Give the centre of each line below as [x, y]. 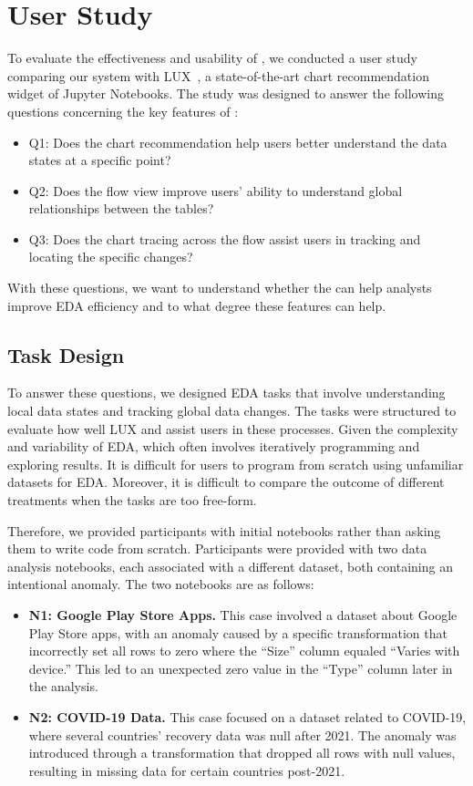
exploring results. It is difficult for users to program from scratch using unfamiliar [236, 464]
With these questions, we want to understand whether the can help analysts [220, 288]
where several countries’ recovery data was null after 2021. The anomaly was [242, 734]
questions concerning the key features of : [123, 111]
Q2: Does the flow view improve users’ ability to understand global [216, 190]
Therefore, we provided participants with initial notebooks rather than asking [224, 530]
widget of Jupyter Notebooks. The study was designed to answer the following [226, 93]
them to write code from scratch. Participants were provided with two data [217, 548]
